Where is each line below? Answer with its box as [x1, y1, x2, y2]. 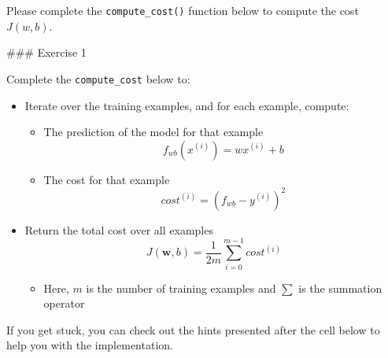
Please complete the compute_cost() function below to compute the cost [6, 2, 359, 18]
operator [43, 295, 85, 312]
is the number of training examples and [86, 279, 276, 296]
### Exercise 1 [6, 44, 87, 61]
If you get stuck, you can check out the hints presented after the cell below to [6, 321, 380, 338]
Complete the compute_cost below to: [6, 70, 190, 87]
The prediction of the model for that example [43, 124, 264, 140]
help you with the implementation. [6, 337, 173, 353]
